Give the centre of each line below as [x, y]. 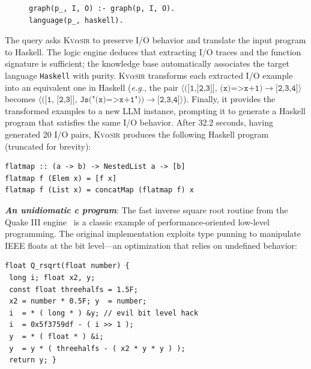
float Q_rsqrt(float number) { [67, 266]
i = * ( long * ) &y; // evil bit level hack [104, 313]
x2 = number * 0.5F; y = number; [78, 301]
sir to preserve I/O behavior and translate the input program [193, 40]
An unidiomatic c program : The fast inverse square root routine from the [146, 209]
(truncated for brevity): [48, 146]
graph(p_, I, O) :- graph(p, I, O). [102, 8]
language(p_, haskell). [76, 20]
